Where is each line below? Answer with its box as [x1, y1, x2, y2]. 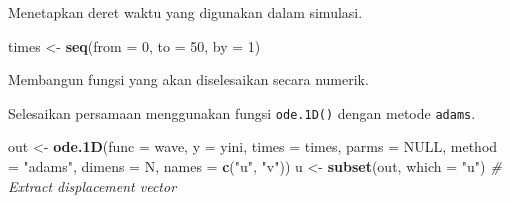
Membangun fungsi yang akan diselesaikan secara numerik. [8, 69, 369, 90]
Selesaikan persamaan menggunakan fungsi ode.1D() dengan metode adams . [8, 102, 476, 123]
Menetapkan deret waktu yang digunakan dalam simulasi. [8, 2, 363, 22]
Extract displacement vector [8, 175, 177, 196]
